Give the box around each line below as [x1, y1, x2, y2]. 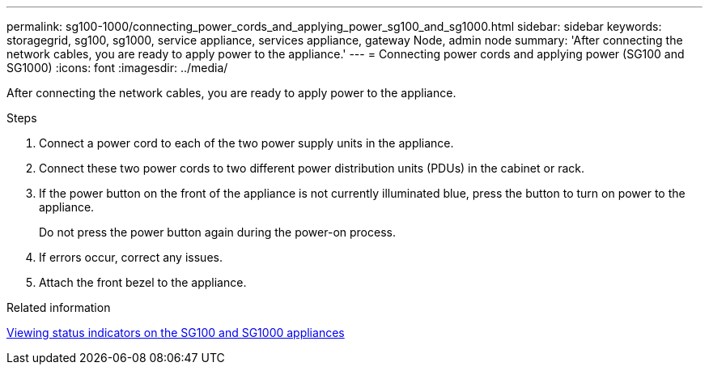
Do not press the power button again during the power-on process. [39, 225, 396, 239]
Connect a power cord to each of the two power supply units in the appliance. [39, 136, 454, 150]
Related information [6, 301, 111, 314]
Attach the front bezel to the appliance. [39, 275, 247, 289]
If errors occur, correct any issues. [39, 250, 223, 264]
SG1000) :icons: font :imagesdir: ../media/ [6, 61, 228, 75]
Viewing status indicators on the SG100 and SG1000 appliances [6, 326, 345, 339]
